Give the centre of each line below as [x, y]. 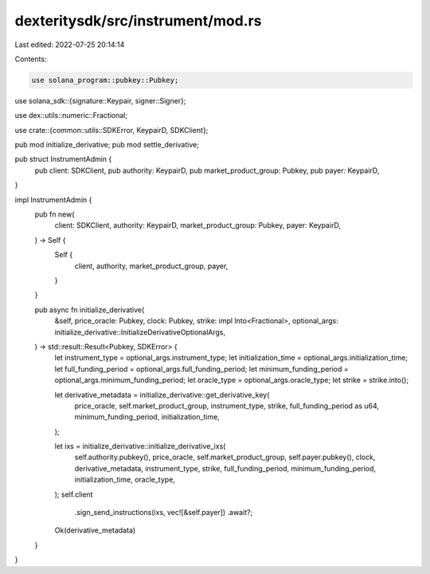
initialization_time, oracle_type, [125, 480]
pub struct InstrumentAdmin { [63, 159]
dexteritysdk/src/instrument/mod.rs [138, 21]
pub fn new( [55, 214]
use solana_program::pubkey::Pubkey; [105, 80]
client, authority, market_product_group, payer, [151, 266]
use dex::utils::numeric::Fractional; [71, 115]
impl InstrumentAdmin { [53, 200]
